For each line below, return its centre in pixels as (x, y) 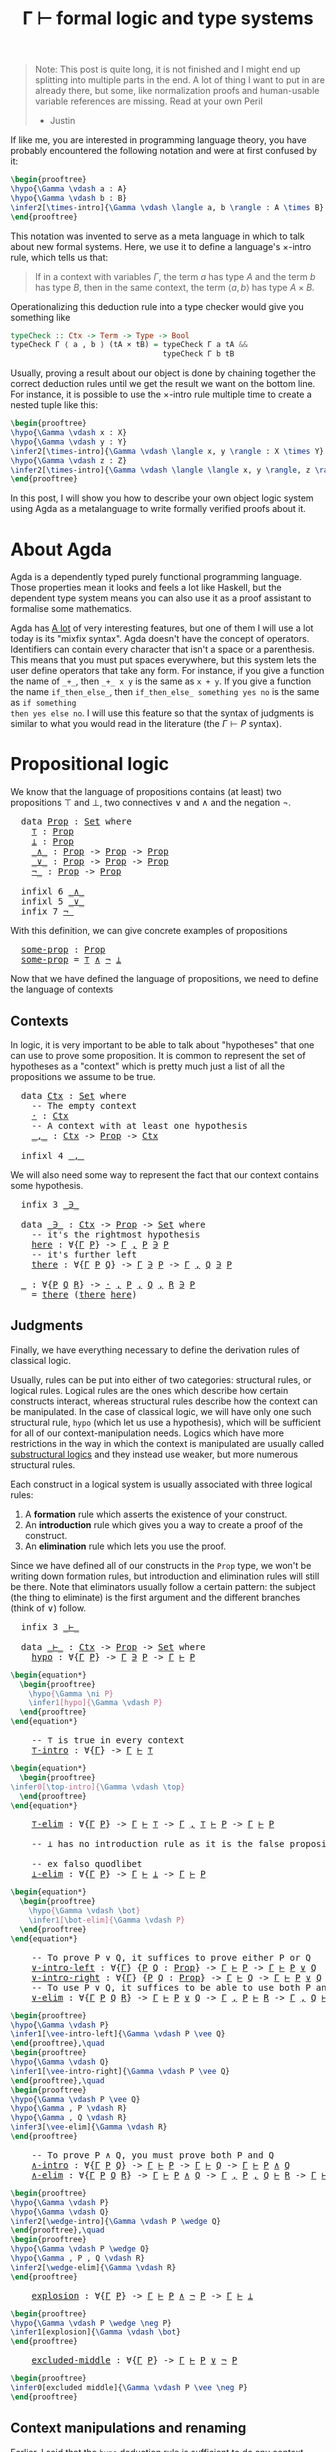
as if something (43, 703)
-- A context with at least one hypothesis (139, 1125)
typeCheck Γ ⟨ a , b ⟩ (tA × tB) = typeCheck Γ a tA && (129, 345)
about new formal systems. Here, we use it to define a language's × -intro (161, 246)
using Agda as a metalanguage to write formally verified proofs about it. (158, 509)
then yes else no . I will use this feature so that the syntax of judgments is (162, 713)
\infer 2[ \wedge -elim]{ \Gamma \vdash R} (93, 2267)
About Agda (61, 549)
